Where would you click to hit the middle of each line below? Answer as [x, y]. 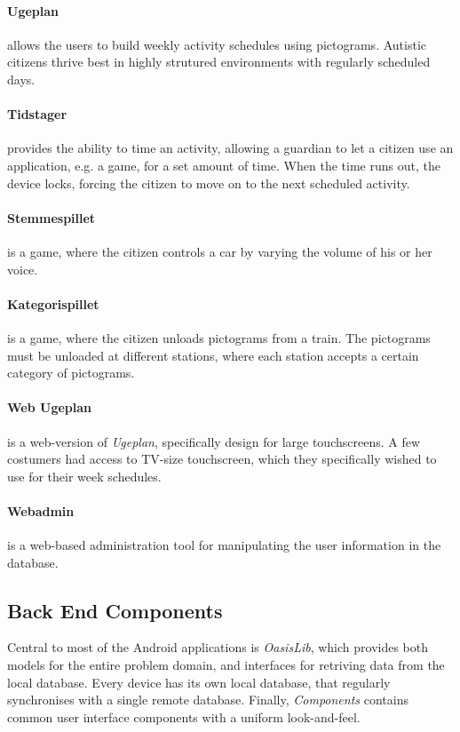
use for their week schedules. [84, 476]
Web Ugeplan [49, 407]
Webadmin [41, 510]
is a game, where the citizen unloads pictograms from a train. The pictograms [219, 337]
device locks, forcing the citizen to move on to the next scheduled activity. [209, 183]
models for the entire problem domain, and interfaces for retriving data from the [226, 665]
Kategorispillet [53, 303]
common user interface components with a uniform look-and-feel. [184, 716]
